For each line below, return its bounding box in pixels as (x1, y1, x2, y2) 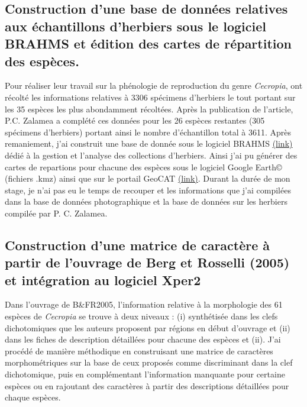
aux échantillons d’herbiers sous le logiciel (5, 17, 266, 35)
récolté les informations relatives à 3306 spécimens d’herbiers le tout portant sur (5, 91, 296, 103)
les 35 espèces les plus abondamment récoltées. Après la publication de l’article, (5, 102, 293, 115)
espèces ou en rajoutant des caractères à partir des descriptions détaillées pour (5, 379, 289, 392)
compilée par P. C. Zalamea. (5, 206, 108, 219)
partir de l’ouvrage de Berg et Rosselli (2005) (5, 253, 290, 272)
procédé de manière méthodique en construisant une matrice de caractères (5, 344, 273, 357)
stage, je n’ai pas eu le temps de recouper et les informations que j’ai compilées (5, 183, 291, 196)
